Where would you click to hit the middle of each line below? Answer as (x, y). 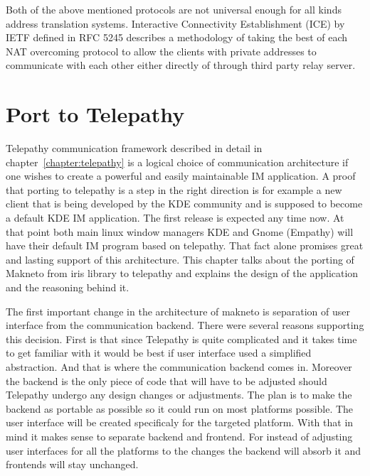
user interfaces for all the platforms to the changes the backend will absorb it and (184, 450)
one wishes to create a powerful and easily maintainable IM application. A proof (181, 176)
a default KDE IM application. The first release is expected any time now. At (175, 218)
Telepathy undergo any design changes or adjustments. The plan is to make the (179, 395)
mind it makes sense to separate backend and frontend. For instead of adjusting (179, 436)
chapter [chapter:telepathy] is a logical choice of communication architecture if (177, 162)
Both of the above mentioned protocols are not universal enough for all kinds (174, 9)
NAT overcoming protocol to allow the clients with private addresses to (161, 51)
